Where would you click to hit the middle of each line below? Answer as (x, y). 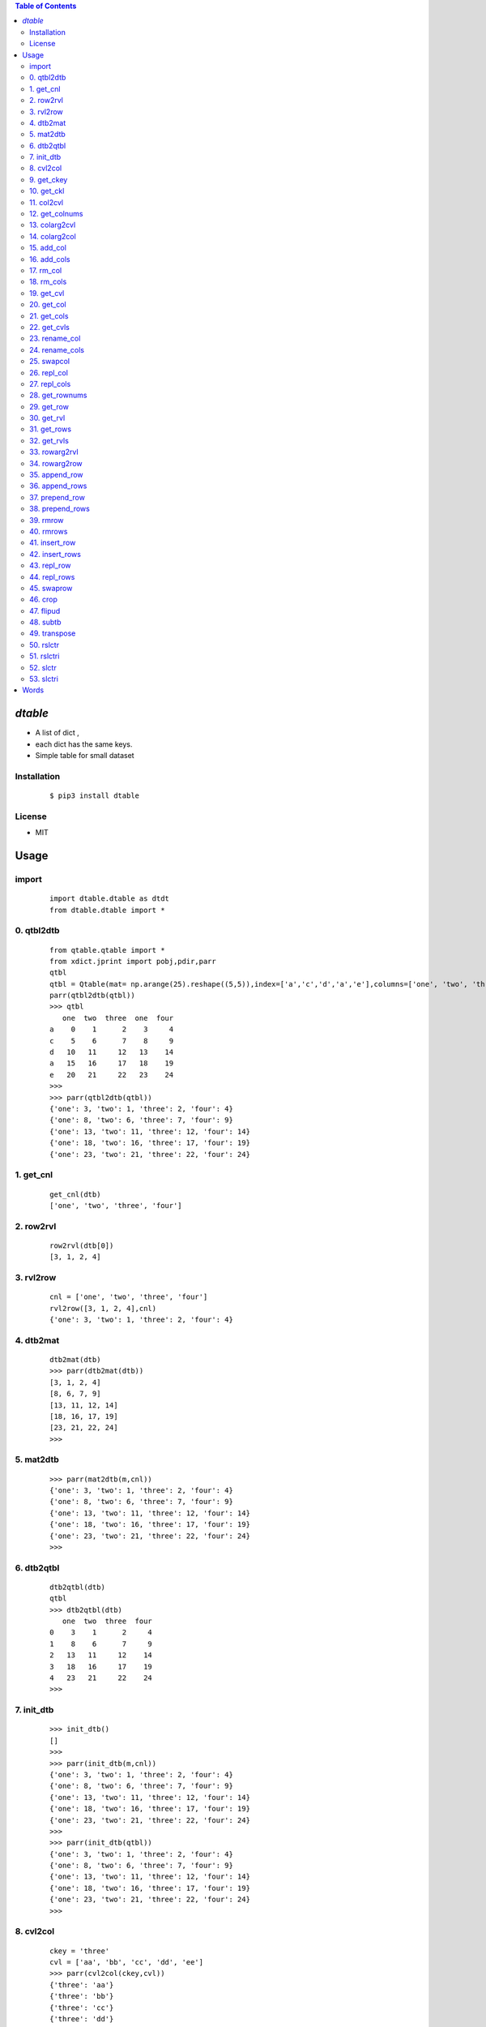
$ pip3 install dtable (95, 796)
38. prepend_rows (60, 509)
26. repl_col (49, 372)
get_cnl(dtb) (75, 1194)
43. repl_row (51, 566)
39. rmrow (47, 520)
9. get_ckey (49, 179)
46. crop (44, 599)
